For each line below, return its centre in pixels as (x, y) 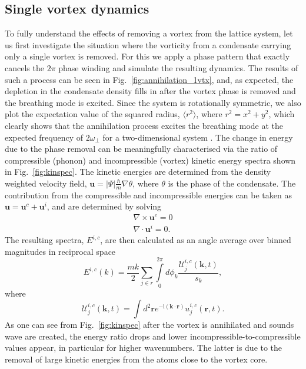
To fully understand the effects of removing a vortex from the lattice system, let (149, 33)
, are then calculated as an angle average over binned (196, 240)
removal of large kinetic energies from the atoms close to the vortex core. (136, 359)
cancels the (24, 67)
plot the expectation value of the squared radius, (92, 114)
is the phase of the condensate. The (232, 183)
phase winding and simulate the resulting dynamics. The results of (178, 67)
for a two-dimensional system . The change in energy (198, 137)
